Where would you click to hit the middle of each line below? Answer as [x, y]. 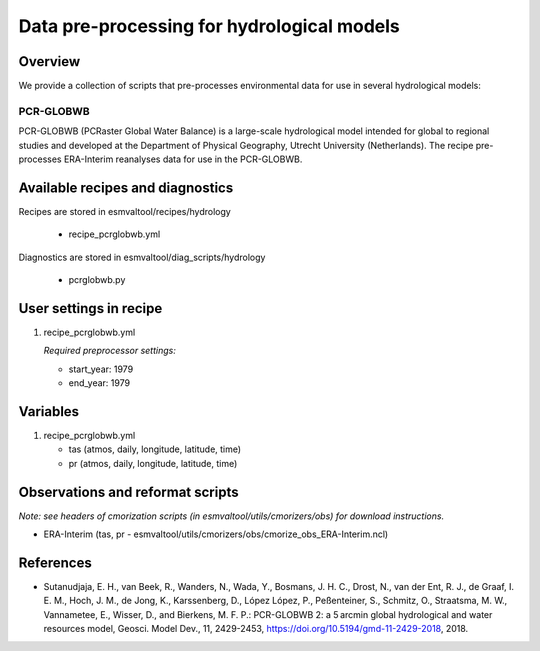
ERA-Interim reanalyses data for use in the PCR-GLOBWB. [183, 159]
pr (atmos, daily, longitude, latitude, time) [153, 463]
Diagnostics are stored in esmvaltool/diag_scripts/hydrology [142, 257]
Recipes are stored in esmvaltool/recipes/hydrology [125, 211]
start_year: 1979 [101, 369]
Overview [49, 61]
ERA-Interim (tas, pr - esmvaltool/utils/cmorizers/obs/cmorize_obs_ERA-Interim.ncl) [216, 534]
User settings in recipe [90, 308]
